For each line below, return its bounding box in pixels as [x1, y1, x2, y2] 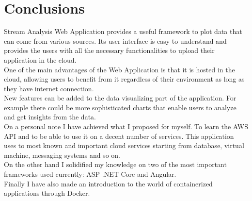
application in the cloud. [4, 54, 77, 65]
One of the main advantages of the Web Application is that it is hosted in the [4, 64, 235, 74]
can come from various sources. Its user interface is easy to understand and [4, 35, 227, 46]
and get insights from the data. [4, 112, 96, 122]
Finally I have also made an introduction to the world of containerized [4, 178, 213, 188]
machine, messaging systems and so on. [4, 150, 120, 160]
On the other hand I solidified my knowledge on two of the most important [4, 159, 227, 169]
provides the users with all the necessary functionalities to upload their [4, 45, 215, 55]
